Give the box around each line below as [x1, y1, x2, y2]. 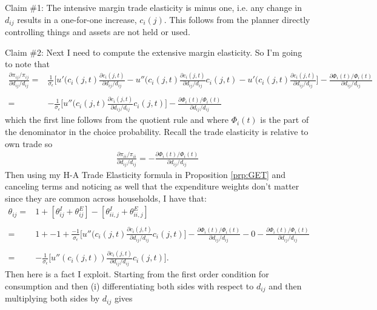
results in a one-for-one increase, [17, 13, 137, 25]
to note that [5, 58, 50, 70]
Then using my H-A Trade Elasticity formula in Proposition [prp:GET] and [5, 168, 286, 180]
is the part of [260, 113, 309, 126]
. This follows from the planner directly [164, 13, 310, 25]
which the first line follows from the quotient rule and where [5, 113, 229, 126]
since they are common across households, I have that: [5, 191, 207, 204]
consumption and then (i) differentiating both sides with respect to [5, 279, 254, 292]
